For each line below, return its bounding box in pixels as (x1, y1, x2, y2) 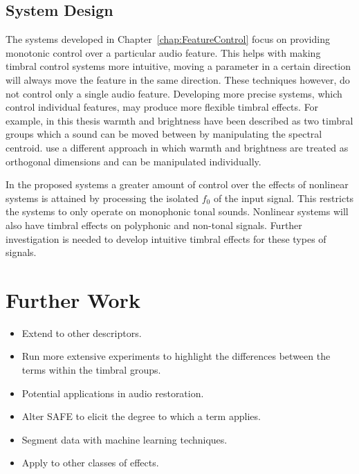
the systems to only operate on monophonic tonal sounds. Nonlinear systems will (6, 204, 349, 219)
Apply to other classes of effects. (21, 455, 159, 470)
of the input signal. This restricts (213, 190, 354, 205)
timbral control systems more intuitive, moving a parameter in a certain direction (6, 59, 351, 73)
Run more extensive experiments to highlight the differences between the (21, 349, 331, 363)
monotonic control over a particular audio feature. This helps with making (6, 45, 321, 60)
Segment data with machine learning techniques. (21, 432, 228, 446)
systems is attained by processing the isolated (6, 190, 199, 205)
